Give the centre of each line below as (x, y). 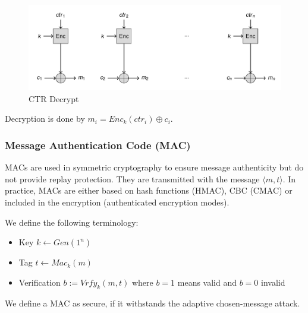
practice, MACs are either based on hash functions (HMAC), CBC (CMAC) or (149, 190)
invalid (273, 282)
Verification (40, 282)
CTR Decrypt (54, 98)
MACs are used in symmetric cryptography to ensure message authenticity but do (154, 167)
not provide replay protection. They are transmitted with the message (132, 178)
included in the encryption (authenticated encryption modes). (117, 202)
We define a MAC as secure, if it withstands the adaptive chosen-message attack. (153, 303)
